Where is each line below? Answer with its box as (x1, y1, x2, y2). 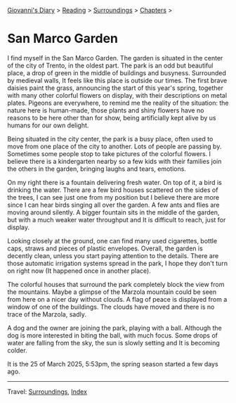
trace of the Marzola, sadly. (7, 309, 86, 319)
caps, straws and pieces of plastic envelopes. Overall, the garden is (7, 244, 204, 252)
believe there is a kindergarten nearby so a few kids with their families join (7, 157, 222, 165)
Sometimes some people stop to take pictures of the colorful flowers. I (7, 149, 211, 158)
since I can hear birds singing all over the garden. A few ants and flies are (7, 200, 220, 209)
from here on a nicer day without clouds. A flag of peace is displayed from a (7, 295, 228, 303)
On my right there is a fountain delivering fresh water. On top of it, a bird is (7, 178, 223, 186)
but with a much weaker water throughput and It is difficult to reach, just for (7, 215, 226, 224)
